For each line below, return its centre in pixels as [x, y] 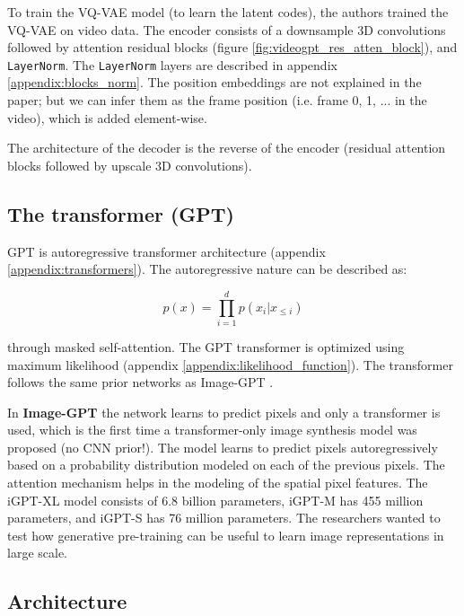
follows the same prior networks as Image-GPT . [140, 382]
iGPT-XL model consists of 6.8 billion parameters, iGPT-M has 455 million [215, 500]
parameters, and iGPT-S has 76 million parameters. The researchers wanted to [224, 518]
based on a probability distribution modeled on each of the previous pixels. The [226, 465]
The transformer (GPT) [121, 213]
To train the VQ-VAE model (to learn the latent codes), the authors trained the [228, 12]
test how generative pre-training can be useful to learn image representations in [226, 535]
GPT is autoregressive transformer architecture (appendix [166, 251]
